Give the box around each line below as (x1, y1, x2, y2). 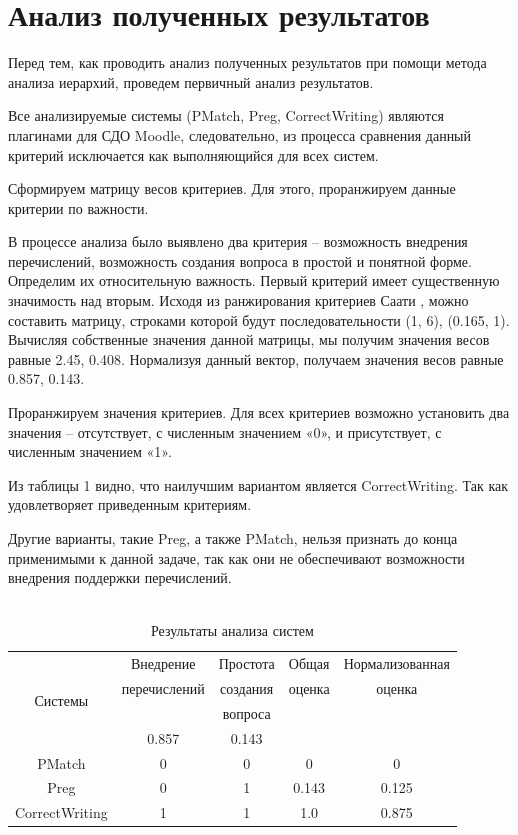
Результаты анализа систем (151, 620, 314, 641)
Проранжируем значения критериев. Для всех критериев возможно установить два (8, 402, 510, 423)
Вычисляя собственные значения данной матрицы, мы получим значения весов (8, 329, 490, 350)
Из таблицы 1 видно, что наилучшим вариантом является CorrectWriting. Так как (8, 474, 509, 495)
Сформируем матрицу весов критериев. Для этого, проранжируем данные (8, 178, 456, 199)
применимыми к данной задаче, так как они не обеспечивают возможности (8, 547, 465, 568)
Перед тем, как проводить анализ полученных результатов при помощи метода (8, 52, 487, 73)
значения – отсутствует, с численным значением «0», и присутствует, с (8, 421, 442, 442)
